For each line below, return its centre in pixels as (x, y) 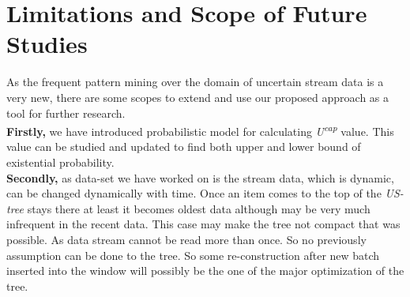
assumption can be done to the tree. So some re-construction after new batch (193, 255)
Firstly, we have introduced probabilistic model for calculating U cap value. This (200, 130)
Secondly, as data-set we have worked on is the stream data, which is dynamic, (200, 177)
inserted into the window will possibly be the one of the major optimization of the (205, 271)
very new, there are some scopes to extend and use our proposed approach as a (198, 97)
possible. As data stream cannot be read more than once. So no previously (186, 239)
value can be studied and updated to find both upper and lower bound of (184, 147)
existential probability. (60, 162)
